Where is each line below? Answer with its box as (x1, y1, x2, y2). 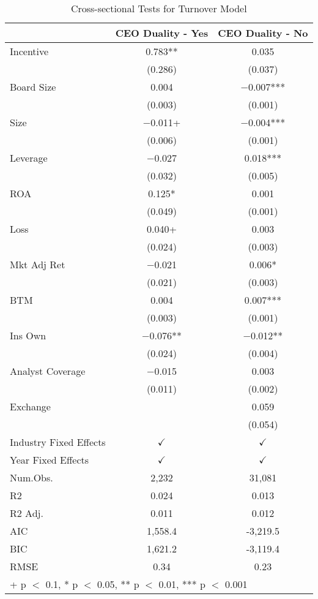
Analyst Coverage (10, 364, 86, 378)
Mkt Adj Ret (10, 257, 65, 271)
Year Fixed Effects (10, 453, 89, 467)
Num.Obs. (10, 470, 53, 484)
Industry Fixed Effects (10, 435, 106, 449)
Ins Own (10, 328, 46, 342)
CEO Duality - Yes (115, 26, 209, 40)
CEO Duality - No (218, 26, 308, 40)
